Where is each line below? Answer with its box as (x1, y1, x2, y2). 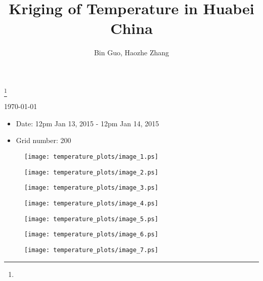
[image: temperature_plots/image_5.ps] (24, 215, 158, 223)
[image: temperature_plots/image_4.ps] (24, 199, 158, 207)
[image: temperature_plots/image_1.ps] (24, 153, 158, 161)
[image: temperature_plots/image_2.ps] (24, 168, 158, 176)
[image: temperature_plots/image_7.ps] (24, 246, 158, 254)
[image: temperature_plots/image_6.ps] (24, 231, 158, 238)
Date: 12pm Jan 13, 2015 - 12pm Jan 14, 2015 (16, 118, 159, 128)
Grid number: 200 (16, 135, 71, 146)
